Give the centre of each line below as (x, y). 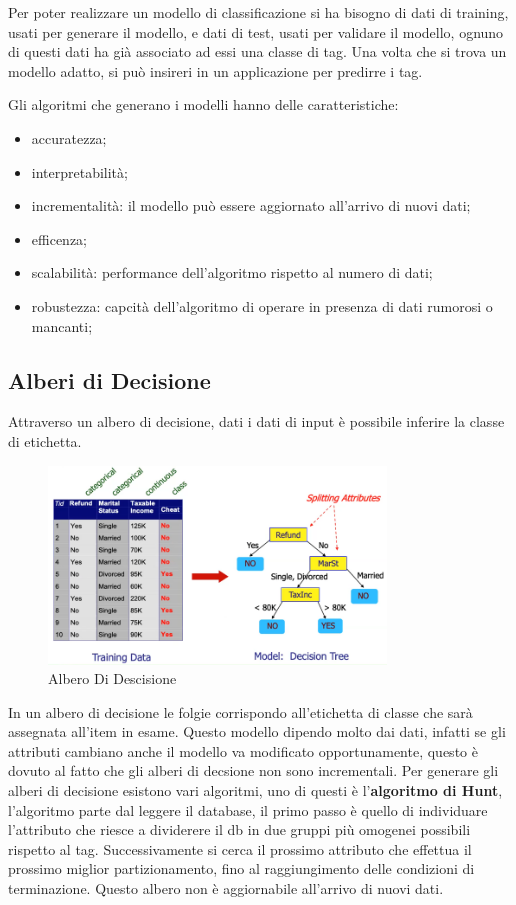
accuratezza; (69, 137)
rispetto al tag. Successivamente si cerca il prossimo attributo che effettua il (240, 848)
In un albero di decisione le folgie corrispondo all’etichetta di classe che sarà (240, 711)
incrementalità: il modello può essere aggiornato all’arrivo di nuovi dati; (251, 205)
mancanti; (62, 325)
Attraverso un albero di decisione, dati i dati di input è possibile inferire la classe (256, 421)
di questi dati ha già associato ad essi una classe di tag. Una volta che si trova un (257, 51)
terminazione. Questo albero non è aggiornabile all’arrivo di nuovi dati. (226, 888)
